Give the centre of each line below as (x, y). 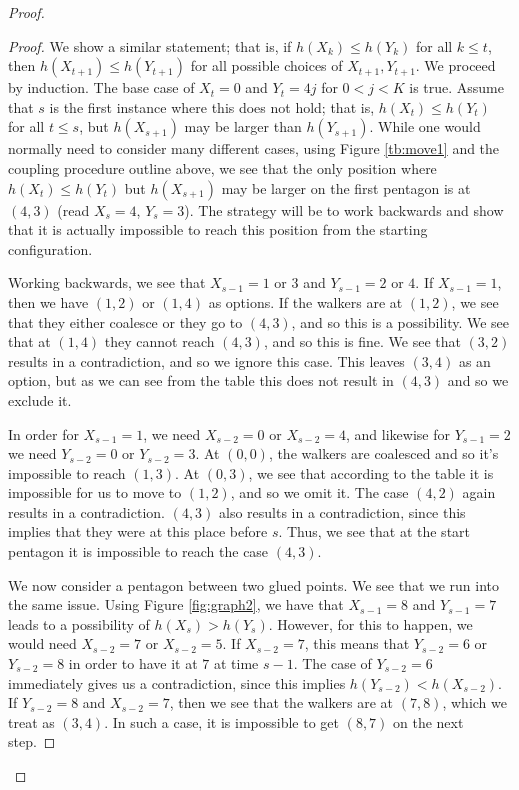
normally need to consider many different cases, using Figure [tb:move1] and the (254, 148)
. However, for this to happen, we (370, 623)
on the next (428, 721)
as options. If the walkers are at (305, 301)
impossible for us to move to (95, 492)
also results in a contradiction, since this (342, 511)
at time (236, 663)
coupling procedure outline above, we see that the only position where (222, 167)
